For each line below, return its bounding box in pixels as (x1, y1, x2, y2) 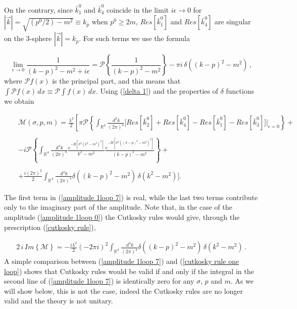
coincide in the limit (107, 4, 169, 15)
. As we (230, 276, 254, 286)
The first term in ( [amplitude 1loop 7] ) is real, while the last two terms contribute (4, 191, 258, 202)
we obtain (4, 95, 34, 106)
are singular (214, 16, 251, 27)
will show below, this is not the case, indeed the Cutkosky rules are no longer (4, 285, 243, 296)
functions (226, 85, 254, 96)
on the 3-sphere (4, 33, 52, 44)
